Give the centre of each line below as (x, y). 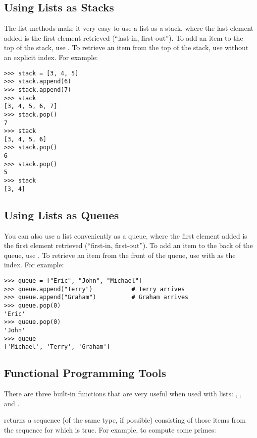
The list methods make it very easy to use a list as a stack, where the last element (129, 28)
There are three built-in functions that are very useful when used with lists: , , (123, 394)
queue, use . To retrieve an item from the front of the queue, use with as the (120, 255)
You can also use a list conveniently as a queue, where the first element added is (126, 235)
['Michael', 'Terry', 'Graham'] (57, 347)
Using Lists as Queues (62, 215)
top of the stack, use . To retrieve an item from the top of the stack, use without (126, 47)
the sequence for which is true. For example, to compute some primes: (110, 429)
